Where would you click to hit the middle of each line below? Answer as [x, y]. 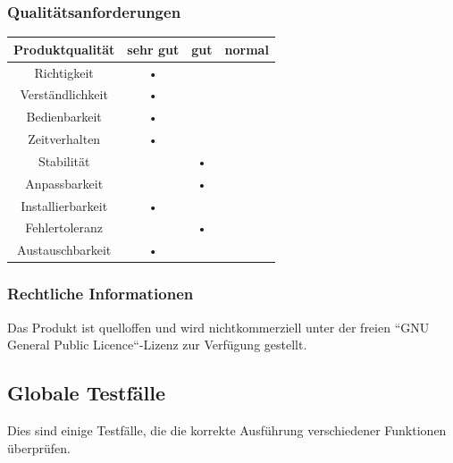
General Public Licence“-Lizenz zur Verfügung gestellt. [157, 345]
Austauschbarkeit [64, 250]
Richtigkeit [64, 72]
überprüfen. [39, 447]
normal [247, 49]
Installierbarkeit [64, 205]
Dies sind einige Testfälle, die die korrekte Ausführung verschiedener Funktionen [227, 430]
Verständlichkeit [64, 94]
